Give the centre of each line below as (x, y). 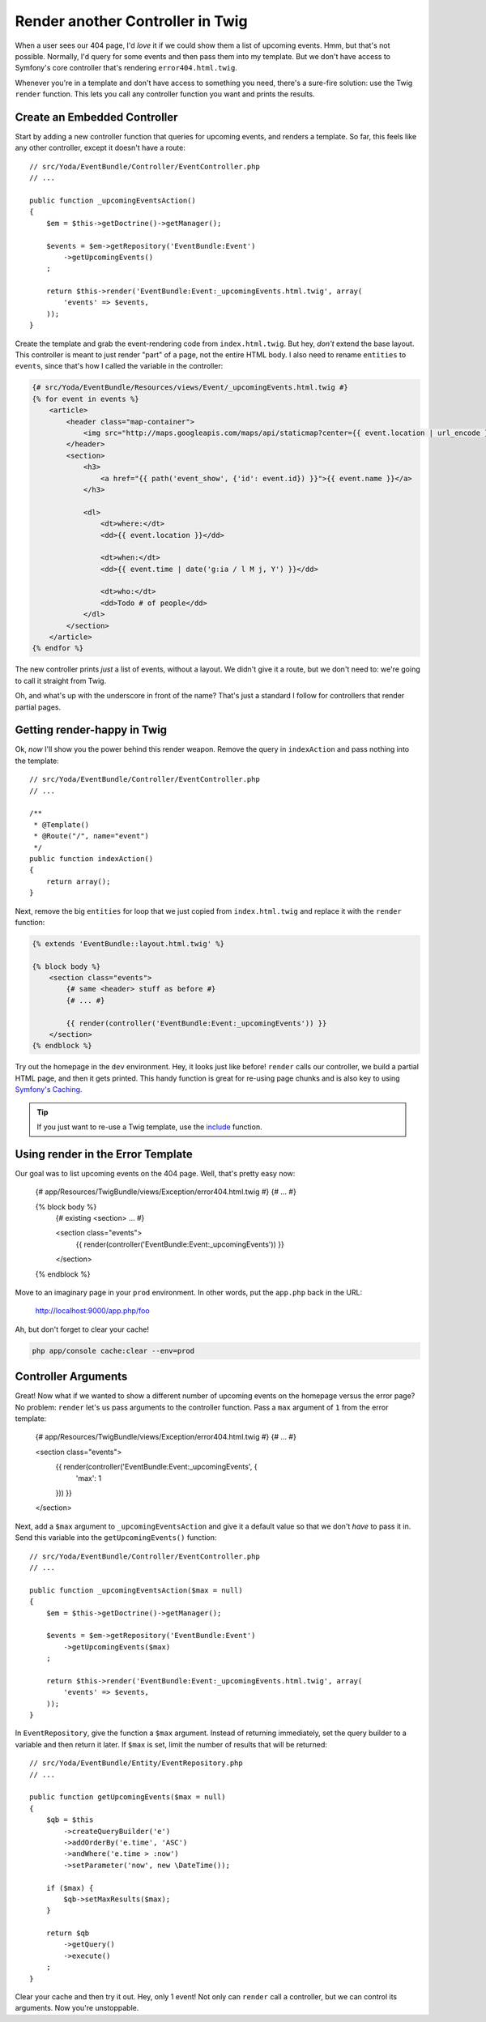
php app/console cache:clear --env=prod (113, 1350)
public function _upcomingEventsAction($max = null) (136, 1590)
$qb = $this (70, 1820)
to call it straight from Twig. (61, 680)
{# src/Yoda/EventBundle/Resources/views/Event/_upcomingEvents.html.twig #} (190, 388)
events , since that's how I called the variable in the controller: (119, 366)
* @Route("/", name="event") (92, 836)
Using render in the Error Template (104, 1154)
